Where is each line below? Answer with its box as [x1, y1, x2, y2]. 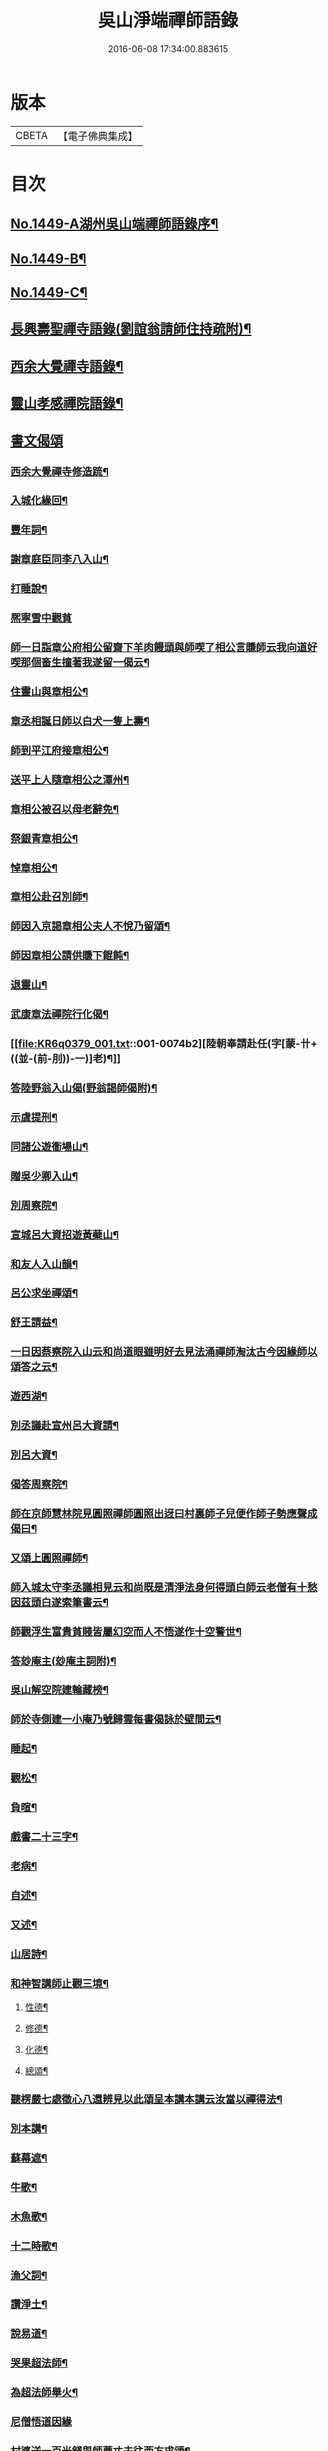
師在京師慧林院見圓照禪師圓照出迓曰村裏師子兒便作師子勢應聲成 [10, 1506, 318, 1520]
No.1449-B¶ [10, 250, 87, 267]
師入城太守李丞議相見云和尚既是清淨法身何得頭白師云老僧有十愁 [10, 1580, 318, 1594]
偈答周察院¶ [10, 1477, 68, 1491]
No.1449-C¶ [10, 284, 88, 301]
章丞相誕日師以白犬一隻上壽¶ [10, 714, 150, 728]
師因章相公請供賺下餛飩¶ [10, 949, 130, 963]
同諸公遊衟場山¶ [10, 1139, 89, 1153]
